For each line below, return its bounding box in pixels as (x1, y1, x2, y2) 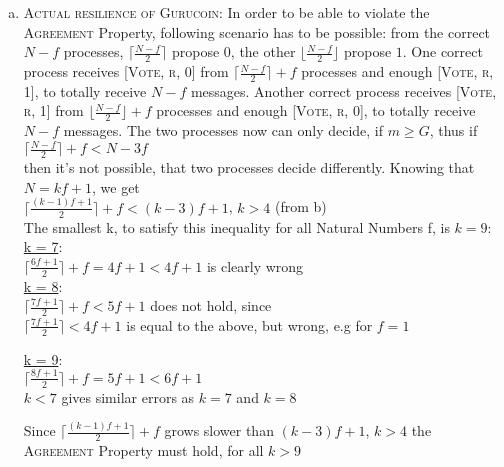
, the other (230, 41, 296, 62)
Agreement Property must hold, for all (23, 440, 264, 461)
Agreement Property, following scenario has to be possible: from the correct (23, 21, 491, 42)
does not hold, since (150, 295, 272, 316)
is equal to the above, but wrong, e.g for (126, 314, 373, 335)
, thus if (429, 120, 478, 141)
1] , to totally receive (23, 80, 147, 101)
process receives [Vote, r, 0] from (23, 61, 229, 82)
